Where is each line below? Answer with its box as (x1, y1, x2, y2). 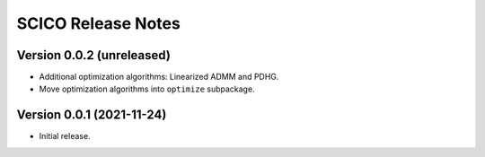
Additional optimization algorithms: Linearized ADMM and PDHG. (39, 72, 279, 83)
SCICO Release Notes (16, 13, 181, 33)
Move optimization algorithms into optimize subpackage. (39, 83, 255, 94)
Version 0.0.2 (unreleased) (16, 48, 171, 63)
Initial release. (39, 131, 91, 142)
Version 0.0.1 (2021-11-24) (16, 108, 167, 123)
